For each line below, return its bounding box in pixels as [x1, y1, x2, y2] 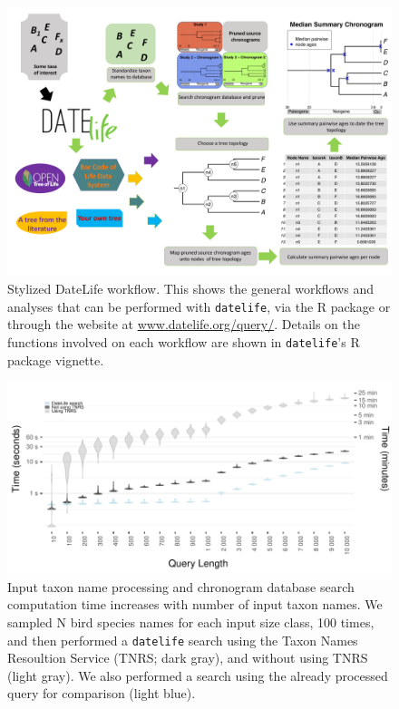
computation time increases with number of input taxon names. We [7, 595, 383, 614]
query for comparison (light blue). [7, 684, 196, 703]
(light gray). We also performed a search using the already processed [7, 665, 388, 685]
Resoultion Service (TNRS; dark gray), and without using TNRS [7, 648, 368, 667]
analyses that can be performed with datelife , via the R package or [7, 296, 391, 316]
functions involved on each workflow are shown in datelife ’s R [7, 332, 360, 351]
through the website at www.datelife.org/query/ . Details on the [7, 315, 360, 334]
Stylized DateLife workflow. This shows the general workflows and [7, 279, 375, 298]
